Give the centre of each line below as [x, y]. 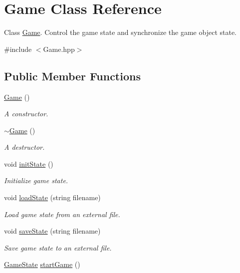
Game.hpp [59, 49]
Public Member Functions [72, 76]
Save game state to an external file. [58, 247]
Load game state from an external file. [62, 214]
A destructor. [24, 147]
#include [18, 49]
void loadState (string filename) [52, 197]
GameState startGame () [42, 264]
